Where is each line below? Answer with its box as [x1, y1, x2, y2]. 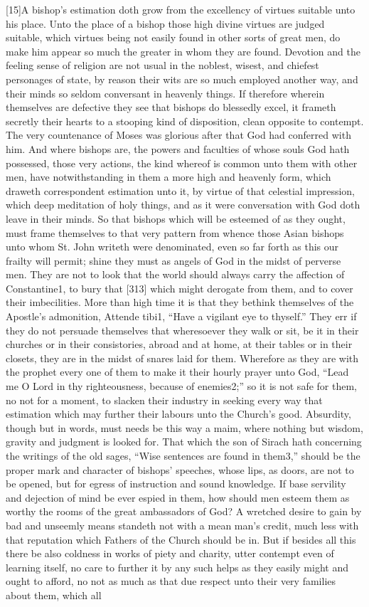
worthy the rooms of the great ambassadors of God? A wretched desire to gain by [6, 504, 362, 519]
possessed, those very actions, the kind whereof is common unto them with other [6, 155, 358, 170]
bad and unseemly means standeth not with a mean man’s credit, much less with [6, 517, 359, 532]
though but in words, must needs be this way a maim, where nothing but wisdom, [6, 420, 363, 435]
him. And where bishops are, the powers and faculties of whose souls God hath [6, 141, 350, 156]
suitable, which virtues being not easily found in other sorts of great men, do [6, 30, 341, 45]
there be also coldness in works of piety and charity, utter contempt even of [6, 546, 334, 561]
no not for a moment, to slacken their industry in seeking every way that [6, 392, 323, 407]
